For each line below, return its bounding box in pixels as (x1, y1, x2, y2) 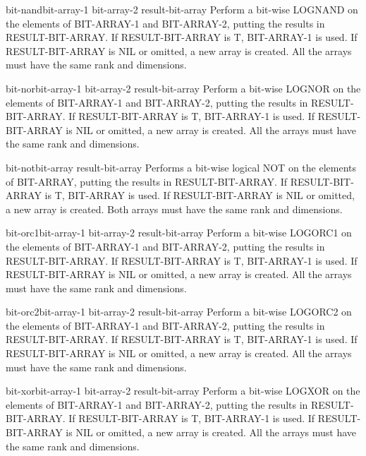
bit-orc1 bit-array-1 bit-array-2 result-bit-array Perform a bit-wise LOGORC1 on (6, 225, 352, 240)
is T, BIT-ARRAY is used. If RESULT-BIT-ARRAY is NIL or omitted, (44, 188, 355, 203)
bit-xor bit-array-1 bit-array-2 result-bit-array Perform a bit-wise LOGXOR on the (6, 383, 360, 398)
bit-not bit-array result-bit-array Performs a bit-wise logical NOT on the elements (6, 160, 356, 174)
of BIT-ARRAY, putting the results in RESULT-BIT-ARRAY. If (6, 174, 287, 188)
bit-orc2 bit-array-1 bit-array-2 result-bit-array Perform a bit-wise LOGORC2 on (6, 304, 352, 319)
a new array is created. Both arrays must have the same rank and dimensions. (6, 201, 343, 216)
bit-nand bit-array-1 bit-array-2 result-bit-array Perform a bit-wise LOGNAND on (6, 2, 358, 16)
